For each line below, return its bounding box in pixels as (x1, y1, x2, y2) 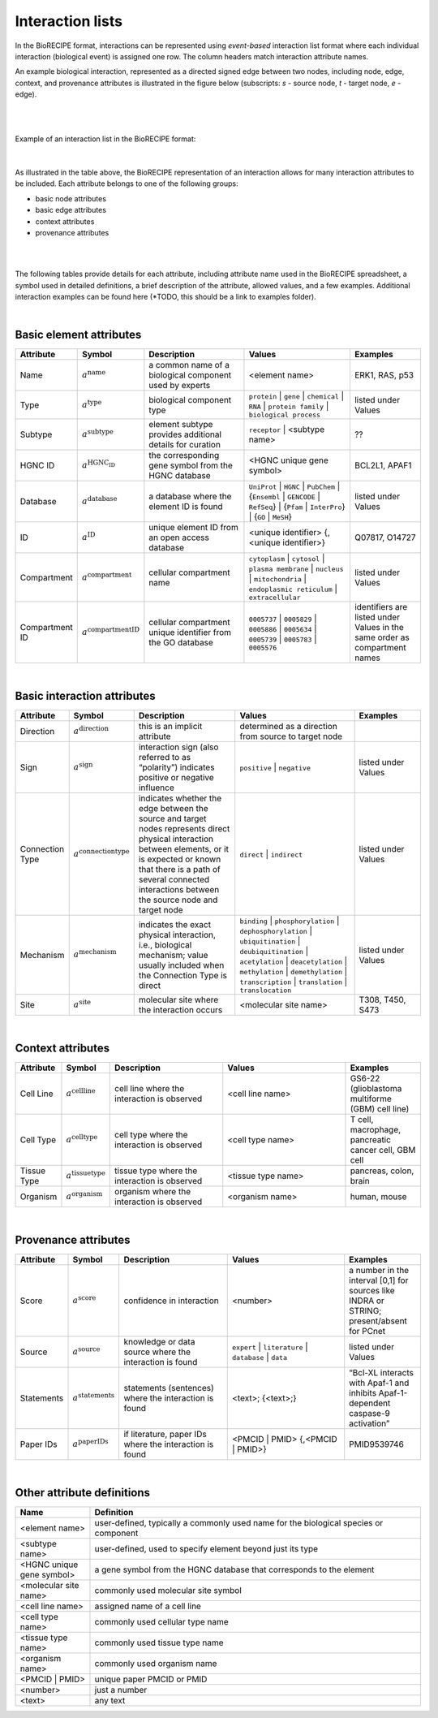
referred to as (138, 752, 191, 763)
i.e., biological (138, 939, 192, 950)
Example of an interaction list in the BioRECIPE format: (15, 134, 196, 144)
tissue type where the (114, 1165, 198, 1176)
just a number (94, 1684, 148, 1695)
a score (72, 1293, 97, 1306)
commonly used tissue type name (94, 1637, 224, 1648)
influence (138, 782, 174, 793)
